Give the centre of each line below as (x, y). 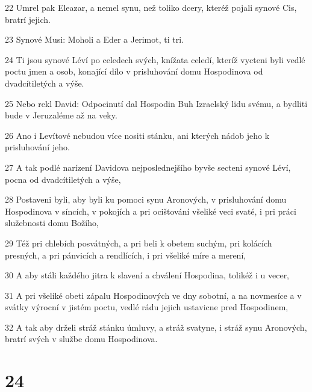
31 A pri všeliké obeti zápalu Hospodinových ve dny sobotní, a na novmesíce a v (153, 295)
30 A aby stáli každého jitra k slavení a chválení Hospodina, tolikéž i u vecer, (147, 275)
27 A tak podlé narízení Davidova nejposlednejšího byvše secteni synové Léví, (148, 167)
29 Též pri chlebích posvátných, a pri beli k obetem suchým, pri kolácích (139, 243)
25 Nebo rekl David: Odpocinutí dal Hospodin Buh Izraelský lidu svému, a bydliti (156, 103)
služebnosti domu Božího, (52, 223)
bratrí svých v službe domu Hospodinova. (81, 339)
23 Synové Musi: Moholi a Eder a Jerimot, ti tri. (94, 39)
